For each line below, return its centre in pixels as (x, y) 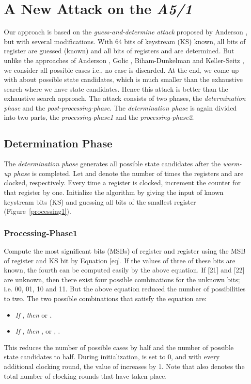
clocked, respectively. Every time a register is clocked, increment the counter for (122, 183)
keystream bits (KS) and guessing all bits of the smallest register (100, 201)
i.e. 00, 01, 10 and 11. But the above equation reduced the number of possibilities (125, 289)
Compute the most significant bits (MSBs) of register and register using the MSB (125, 251)
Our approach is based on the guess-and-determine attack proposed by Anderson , (126, 32)
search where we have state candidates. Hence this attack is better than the (116, 88)
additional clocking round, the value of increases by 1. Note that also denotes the (124, 366)
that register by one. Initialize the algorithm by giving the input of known (114, 192)
